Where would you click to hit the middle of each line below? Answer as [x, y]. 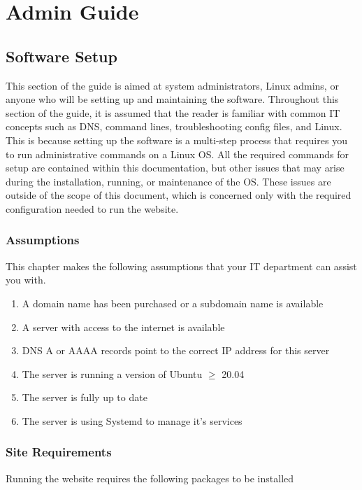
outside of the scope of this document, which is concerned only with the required [179, 195]
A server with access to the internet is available [123, 327]
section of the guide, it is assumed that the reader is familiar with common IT [173, 112]
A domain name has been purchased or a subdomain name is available [173, 303]
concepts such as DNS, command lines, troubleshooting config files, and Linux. [174, 126]
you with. [26, 280]
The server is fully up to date [85, 397]
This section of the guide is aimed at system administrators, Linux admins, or [172, 85]
